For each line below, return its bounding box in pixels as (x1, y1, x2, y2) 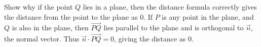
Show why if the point (4, 2, 73, 12)
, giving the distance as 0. (114, 33, 194, 44)
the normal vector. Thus (4, 33, 80, 44)
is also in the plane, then (12, 22, 89, 33)
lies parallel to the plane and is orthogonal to (103, 22, 244, 33)
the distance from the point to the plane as (4, 11, 138, 22)
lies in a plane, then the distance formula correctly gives (83, 2, 257, 12)
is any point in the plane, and (162, 11, 254, 22)
